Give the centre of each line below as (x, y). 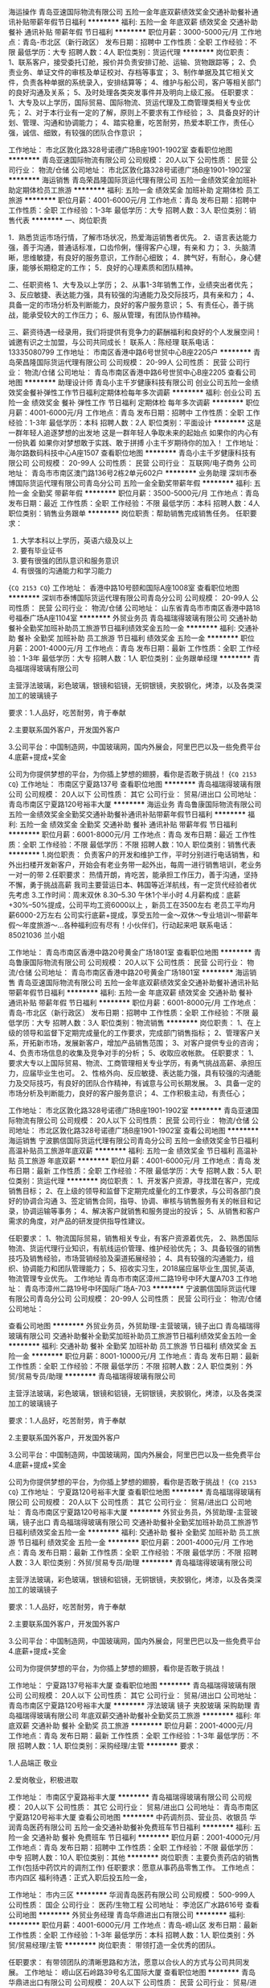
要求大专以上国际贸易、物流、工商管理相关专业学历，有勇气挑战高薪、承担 (131, 1063)
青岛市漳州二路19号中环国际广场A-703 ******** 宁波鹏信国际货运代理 (140, 1288)
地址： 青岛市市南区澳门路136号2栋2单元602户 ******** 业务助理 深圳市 (129, 473)
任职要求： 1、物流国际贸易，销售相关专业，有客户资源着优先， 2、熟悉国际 (134, 1238)
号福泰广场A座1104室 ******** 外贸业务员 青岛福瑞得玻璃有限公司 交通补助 (133, 618)
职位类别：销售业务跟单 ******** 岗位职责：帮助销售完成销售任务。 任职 (129, 513)
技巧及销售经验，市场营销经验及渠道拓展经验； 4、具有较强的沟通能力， (128, 1258)
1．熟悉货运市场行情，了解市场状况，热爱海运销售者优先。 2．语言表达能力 (133, 237)
